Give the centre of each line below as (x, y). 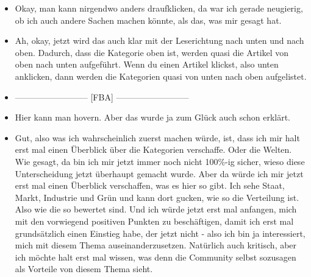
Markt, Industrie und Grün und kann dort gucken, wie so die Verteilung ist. (157, 197)
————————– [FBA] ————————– (102, 96)
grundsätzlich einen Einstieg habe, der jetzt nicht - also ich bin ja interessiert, (160, 233)
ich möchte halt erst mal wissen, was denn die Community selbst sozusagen (155, 257)
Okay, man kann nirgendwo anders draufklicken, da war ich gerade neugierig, (159, 8)
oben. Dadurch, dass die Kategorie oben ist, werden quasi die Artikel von (152, 52)
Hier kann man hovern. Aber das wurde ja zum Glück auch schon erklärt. (153, 117)
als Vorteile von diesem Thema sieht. (84, 269)
